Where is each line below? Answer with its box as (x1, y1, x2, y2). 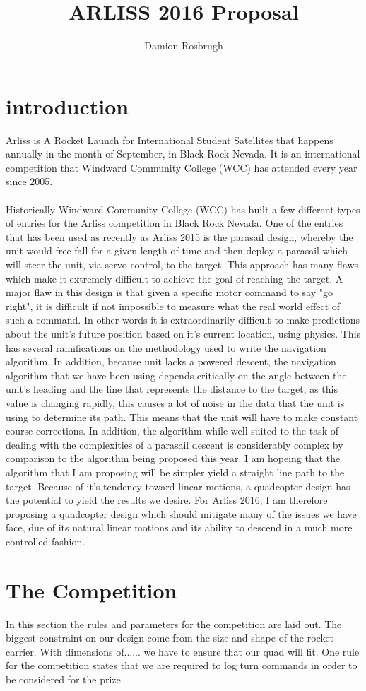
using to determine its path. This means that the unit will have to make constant (6, 409, 358, 424)
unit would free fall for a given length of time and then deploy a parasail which (6, 243, 348, 258)
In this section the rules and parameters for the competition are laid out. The (6, 616, 342, 631)
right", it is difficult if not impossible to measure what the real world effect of (6, 298, 341, 313)
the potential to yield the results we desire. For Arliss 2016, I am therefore (6, 492, 328, 507)
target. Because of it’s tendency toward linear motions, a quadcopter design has (6, 478, 350, 493)
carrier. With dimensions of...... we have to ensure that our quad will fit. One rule (6, 644, 360, 658)
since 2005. (6, 174, 53, 189)
